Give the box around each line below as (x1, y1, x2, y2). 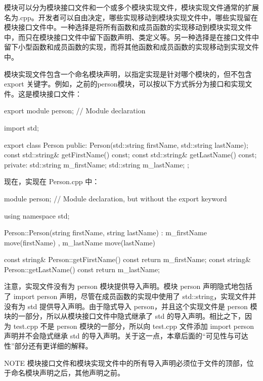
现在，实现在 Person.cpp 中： (4, 176, 100, 187)
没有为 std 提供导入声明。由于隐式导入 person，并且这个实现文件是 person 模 (4, 301, 257, 311)
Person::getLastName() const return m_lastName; (4, 264, 160, 274)
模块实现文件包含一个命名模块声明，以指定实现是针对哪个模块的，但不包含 (4, 68, 252, 79)
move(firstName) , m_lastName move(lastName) (4, 237, 155, 247)
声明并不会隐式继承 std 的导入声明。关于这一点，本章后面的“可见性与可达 (4, 330, 248, 341)
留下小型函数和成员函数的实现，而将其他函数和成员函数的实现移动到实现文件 (4, 41, 259, 52)
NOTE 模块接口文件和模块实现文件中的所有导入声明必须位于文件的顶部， (4, 357, 247, 368)
